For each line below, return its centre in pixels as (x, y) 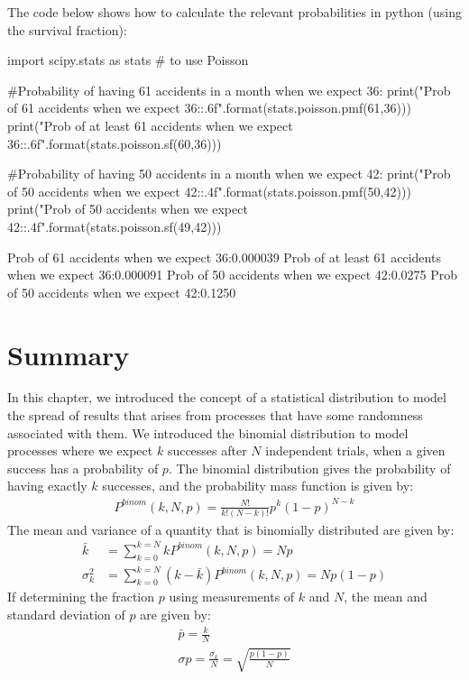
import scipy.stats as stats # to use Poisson (128, 60)
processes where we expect (80, 450)
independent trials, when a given (355, 450)
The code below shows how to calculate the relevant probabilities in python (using (234, 12)
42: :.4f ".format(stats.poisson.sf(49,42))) (115, 226)
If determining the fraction (81, 597)
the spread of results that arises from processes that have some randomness (215, 415)
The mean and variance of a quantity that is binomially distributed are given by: (231, 529)
